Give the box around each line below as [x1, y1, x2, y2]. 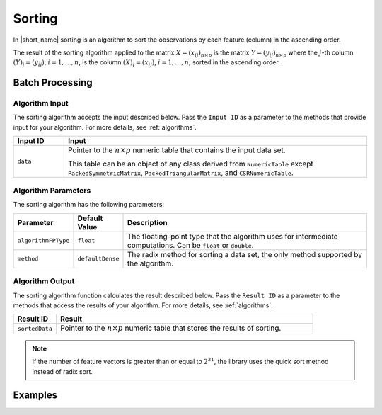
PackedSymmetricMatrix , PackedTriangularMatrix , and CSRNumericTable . [67, 167, 294, 177]
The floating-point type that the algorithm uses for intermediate [127, 231, 339, 241]
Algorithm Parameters [13, 186, 91, 195]
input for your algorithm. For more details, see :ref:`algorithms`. [13, 123, 197, 131]
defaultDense [77, 255, 120, 263]
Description [127, 217, 168, 227]
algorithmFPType [17, 237, 70, 244]
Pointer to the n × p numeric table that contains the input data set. [67, 145, 286, 155]
